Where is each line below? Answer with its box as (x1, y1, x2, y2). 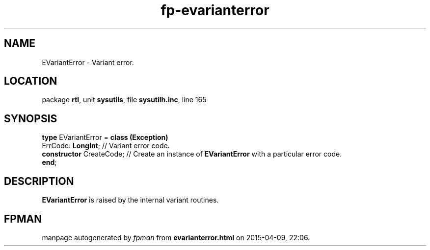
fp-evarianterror (161, 2, 269, 19)
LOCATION (4, 75, 57, 88)
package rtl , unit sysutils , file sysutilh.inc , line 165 (42, 95, 207, 104)
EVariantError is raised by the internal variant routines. (42, 196, 219, 205)
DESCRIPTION (4, 175, 74, 187)
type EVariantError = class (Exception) (42, 133, 168, 142)
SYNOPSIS (4, 112, 57, 125)
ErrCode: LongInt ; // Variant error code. (42, 141, 170, 150)
